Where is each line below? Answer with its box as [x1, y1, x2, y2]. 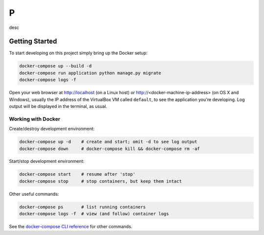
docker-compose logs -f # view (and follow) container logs [19, 211, 169, 217]
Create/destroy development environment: [9, 126, 95, 132]
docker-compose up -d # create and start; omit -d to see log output [19, 139, 198, 145]
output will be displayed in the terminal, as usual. [9, 103, 108, 109]
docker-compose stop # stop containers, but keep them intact [19, 178, 182, 184]
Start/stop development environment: [9, 158, 85, 164]
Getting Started [9, 37, 57, 46]
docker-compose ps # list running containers [19, 204, 146, 209]
